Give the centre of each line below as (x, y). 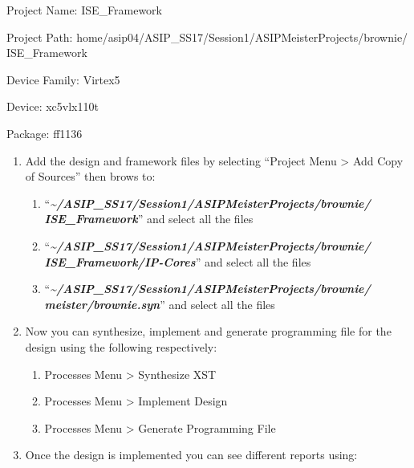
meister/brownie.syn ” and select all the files (160, 304)
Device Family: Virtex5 (63, 79)
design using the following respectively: (121, 346)
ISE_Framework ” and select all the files (149, 219)
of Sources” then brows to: (90, 176)
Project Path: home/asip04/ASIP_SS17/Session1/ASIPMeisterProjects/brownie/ (207, 37)
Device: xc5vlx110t (53, 106)
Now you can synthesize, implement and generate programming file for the (208, 331)
